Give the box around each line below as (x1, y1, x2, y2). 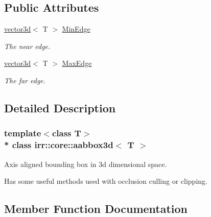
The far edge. (4, 75, 46, 85)
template (4, 127, 41, 139)
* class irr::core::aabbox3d (4, 138, 113, 151)
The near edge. (4, 40, 51, 51)
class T (52, 127, 81, 139)
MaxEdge (62, 58, 92, 68)
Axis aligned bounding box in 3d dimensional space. (4, 158, 167, 169)
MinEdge (62, 23, 90, 34)
